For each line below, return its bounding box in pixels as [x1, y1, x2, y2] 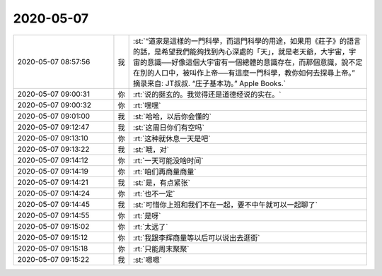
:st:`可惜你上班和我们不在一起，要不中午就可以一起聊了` [132, 200, 318, 210]
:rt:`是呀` [132, 210, 162, 220]
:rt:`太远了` [132, 222, 169, 232]
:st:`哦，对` [132, 145, 170, 155]
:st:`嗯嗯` [132, 255, 163, 265]
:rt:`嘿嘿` [132, 100, 162, 110]
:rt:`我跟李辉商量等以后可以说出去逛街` [132, 233, 261, 243]
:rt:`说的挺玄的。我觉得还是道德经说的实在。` [132, 89, 282, 99]
